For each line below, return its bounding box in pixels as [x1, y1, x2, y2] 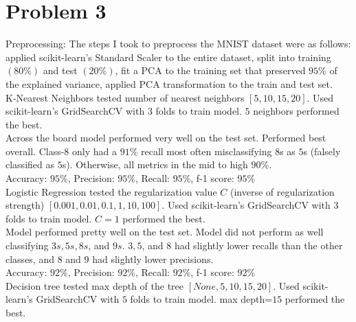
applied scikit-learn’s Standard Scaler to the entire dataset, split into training [5, 49, 331, 64]
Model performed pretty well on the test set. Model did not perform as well [5, 225, 324, 239]
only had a [72, 143, 117, 158]
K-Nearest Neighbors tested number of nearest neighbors [5, 90, 245, 104]
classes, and [5, 251, 54, 266]
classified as [5, 157, 54, 172]
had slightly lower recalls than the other [174, 238, 343, 253]
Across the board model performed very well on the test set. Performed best [5, 130, 326, 145]
